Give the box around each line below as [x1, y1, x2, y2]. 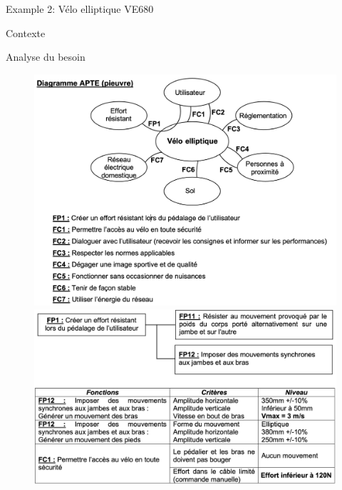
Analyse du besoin [6, 49, 85, 64]
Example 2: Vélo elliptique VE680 [6, 1, 154, 16]
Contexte [6, 25, 46, 40]
